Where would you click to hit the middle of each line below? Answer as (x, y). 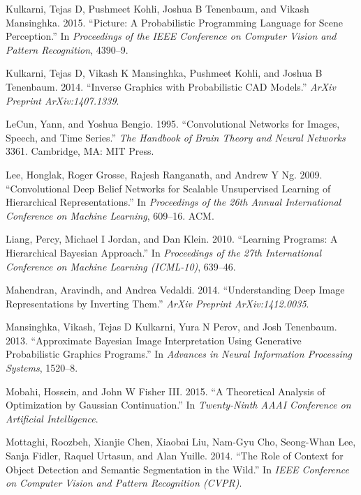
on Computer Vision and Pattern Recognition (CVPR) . (124, 483)
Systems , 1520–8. (42, 368)
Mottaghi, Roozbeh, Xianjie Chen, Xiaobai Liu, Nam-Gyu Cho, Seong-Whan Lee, (181, 442)
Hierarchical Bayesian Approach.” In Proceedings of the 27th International (163, 252)
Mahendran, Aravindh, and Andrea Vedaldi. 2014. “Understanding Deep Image (175, 290)
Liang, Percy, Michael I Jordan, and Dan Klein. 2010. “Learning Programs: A (172, 239)
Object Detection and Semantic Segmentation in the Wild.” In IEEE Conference (177, 469)
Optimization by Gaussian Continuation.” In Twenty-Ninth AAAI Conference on (178, 405)
